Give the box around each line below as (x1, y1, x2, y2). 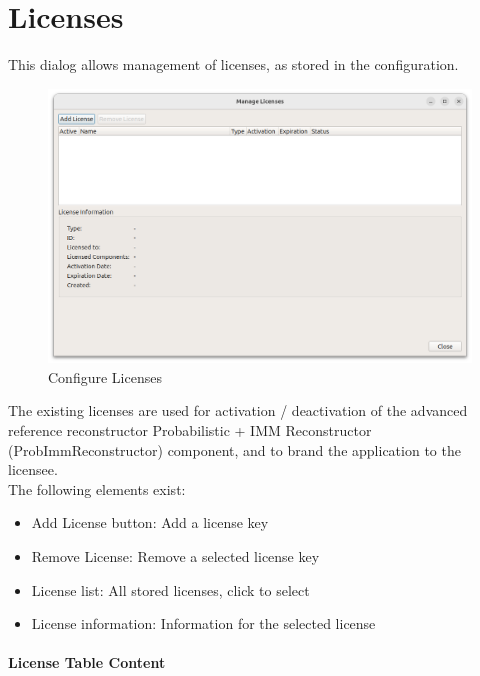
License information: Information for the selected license (31, 613, 376, 634)
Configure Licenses (48, 366, 162, 387)
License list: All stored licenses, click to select (31, 579, 310, 600)
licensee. (8, 459, 58, 480)
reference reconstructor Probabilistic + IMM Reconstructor (8, 420, 372, 441)
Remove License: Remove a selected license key (31, 545, 320, 566)
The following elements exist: (8, 478, 186, 499)
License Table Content (8, 652, 166, 673)
